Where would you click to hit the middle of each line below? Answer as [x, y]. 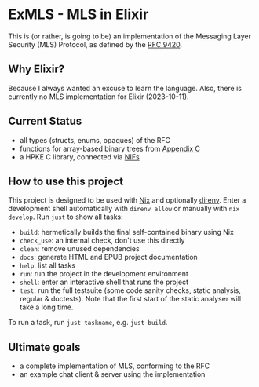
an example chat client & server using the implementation [112, 374]
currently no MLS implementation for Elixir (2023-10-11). [99, 97]
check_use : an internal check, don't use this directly [102, 240]
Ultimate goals [44, 347]
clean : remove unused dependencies [79, 249]
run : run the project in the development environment [104, 274]
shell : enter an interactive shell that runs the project [104, 282]
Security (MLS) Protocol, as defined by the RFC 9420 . [95, 44]
